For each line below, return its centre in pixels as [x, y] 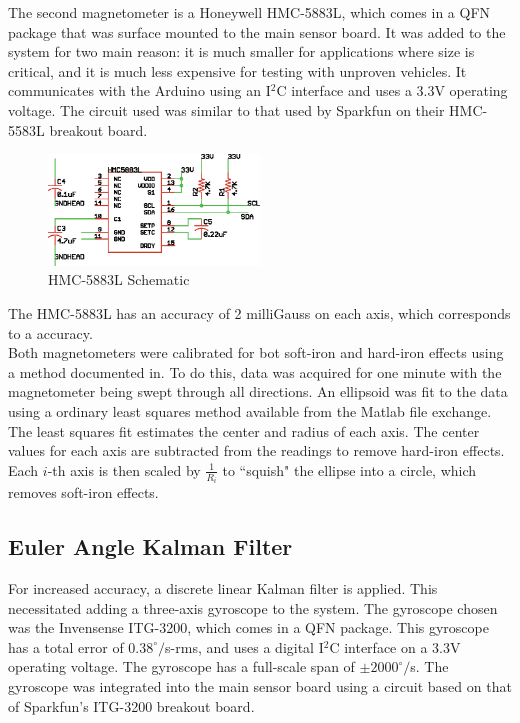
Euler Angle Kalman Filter [150, 546]
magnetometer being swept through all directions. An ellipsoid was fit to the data [258, 391]
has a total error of [66, 646]
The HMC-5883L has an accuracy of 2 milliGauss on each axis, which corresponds [259, 313]
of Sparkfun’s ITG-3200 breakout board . [131, 705]
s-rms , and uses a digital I [244, 646]
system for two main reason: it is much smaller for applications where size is [241, 51]
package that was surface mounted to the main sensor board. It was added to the [257, 31]
